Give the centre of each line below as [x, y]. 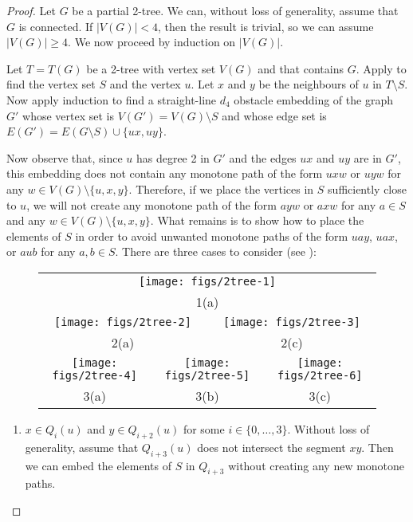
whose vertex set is [68, 115]
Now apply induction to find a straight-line [112, 99]
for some [204, 428]
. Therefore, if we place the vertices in [221, 188]
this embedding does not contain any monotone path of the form [165, 173]
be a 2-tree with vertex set [151, 68]
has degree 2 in [173, 157]
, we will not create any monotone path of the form [152, 204]
